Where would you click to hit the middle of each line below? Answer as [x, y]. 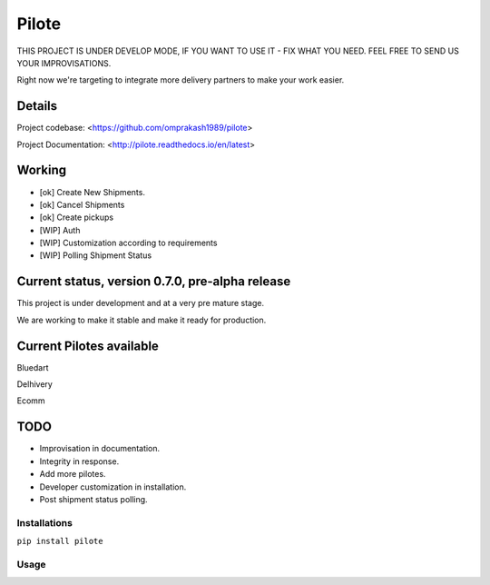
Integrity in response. [79, 461]
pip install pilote [60, 541]
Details [37, 106]
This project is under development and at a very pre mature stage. [141, 303]
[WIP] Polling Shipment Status [96, 255]
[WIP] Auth [60, 230]
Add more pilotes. [73, 474]
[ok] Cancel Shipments [82, 204]
